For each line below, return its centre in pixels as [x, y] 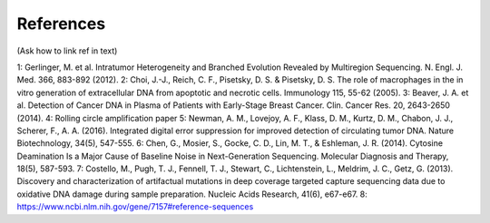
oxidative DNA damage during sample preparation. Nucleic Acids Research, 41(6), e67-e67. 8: [192, 194]
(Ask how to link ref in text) [67, 51]
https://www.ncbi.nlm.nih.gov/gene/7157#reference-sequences [135, 207]
